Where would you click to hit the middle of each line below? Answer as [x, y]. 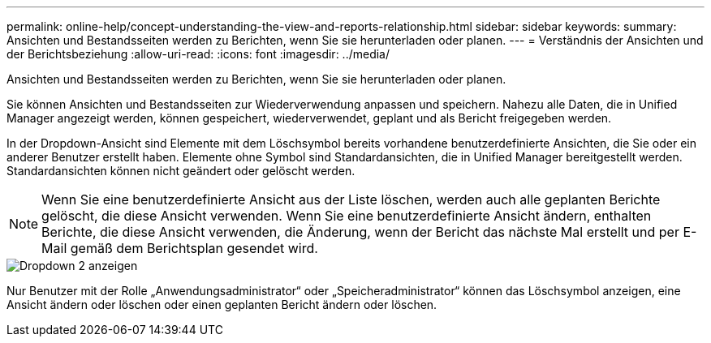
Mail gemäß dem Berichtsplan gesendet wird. [180, 248]
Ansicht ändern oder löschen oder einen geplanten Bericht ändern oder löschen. [222, 304]
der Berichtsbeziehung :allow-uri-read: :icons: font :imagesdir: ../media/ [198, 54]
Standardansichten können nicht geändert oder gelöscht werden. [181, 171]
